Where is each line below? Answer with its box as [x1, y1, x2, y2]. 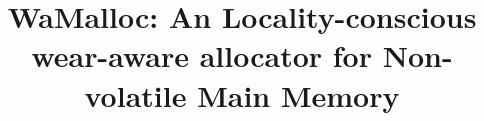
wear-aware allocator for [31, 35, 372, 76]
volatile [84, 74, 187, 115]
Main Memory [197, 74, 400, 115]
